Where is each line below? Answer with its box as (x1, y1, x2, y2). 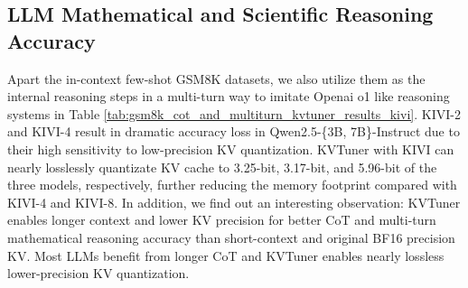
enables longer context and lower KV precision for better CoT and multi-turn (7, 210, 436, 229)
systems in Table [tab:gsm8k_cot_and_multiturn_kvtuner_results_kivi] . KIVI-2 (7, 104, 461, 123)
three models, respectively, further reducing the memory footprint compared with (7, 175, 457, 194)
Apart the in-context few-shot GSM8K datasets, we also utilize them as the (7, 69, 426, 88)
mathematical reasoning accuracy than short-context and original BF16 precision (7, 228, 455, 246)
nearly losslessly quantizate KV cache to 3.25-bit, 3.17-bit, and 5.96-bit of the (7, 157, 437, 176)
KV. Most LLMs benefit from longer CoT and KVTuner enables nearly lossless (7, 246, 445, 265)
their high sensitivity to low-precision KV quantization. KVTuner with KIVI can (7, 139, 454, 158)
